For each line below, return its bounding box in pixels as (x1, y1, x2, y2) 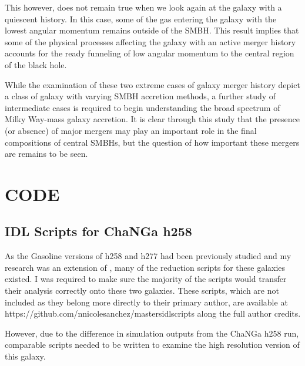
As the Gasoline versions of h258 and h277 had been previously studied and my (5, 250, 291, 262)
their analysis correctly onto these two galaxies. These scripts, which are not (5, 284, 279, 297)
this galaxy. (5, 350, 46, 362)
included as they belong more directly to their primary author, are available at (5, 296, 288, 308)
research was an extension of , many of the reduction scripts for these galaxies (5, 261, 286, 273)
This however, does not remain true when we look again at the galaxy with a (5, 1, 282, 13)
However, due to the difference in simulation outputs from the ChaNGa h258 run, (5, 327, 299, 339)
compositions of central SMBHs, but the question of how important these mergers (5, 136, 300, 148)
